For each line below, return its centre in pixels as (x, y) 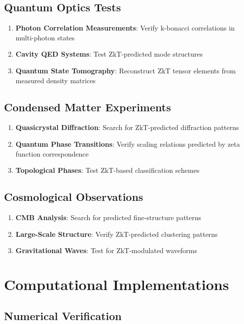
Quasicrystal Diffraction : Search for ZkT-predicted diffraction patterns (127, 127)
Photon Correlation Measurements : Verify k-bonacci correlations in (125, 28)
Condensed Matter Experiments (87, 107)
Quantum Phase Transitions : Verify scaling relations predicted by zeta (128, 144)
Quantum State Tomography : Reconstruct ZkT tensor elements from (126, 70)
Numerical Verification (63, 315)
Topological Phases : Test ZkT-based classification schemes (107, 170)
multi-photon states (45, 37)
